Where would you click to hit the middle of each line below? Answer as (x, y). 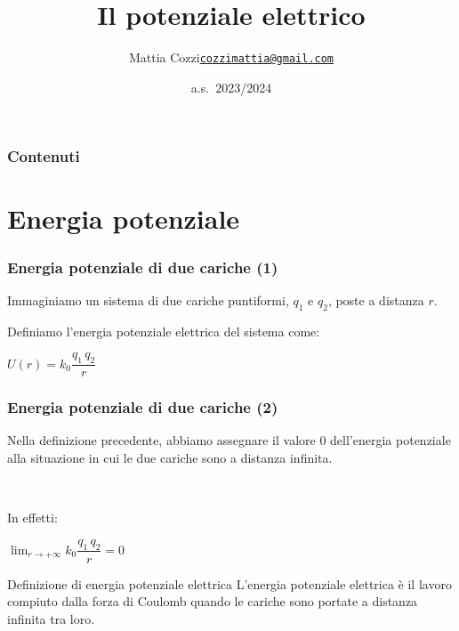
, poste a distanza (376, 299)
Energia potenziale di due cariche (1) (143, 267)
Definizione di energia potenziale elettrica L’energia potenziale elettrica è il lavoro (229, 583)
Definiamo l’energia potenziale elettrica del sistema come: (164, 331)
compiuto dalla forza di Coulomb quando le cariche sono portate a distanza (213, 601)
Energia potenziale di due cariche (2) (143, 407)
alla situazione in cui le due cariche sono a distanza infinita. (170, 457)
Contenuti (44, 156)
